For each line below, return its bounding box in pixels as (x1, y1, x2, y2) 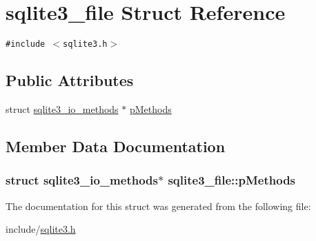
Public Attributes (6, 70, 134, 91)
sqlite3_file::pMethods (168, 171, 296, 189)
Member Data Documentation (6, 135, 226, 156)
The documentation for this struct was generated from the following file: (6, 198, 311, 213)
